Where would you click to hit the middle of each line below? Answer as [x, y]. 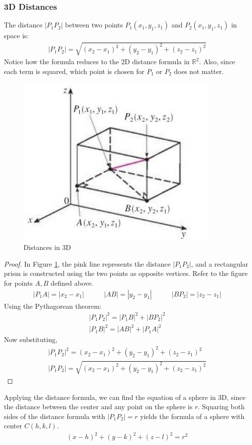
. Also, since [217, 62]
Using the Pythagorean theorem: [53, 306]
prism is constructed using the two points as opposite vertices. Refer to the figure [126, 273]
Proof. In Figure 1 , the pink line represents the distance [87, 263]
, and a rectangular [220, 263]
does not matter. [199, 71]
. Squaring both [221, 407]
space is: [16, 36]
